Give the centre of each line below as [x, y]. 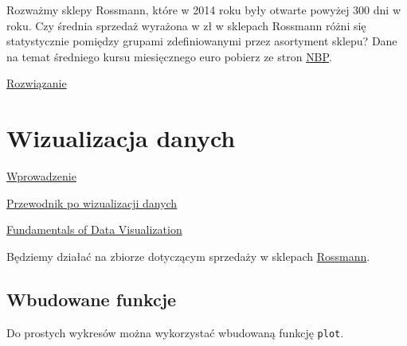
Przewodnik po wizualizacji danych [92, 202]
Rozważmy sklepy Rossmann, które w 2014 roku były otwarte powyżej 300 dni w [203, 10]
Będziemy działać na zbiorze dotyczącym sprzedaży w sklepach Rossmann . [188, 256]
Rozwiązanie [37, 83]
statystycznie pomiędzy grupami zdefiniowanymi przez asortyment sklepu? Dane [202, 41]
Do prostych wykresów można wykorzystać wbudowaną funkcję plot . [175, 332]
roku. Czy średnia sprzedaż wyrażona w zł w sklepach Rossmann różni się [186, 25]
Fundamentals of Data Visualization [94, 229]
